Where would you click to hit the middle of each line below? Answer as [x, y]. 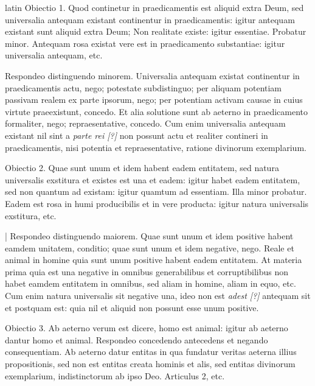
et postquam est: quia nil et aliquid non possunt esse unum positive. [132, 307]
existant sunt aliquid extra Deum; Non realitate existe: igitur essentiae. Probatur [156, 31]
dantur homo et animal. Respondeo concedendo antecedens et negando [137, 339]
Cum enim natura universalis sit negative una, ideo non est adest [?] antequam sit [158, 296]
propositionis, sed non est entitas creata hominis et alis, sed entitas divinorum [150, 364]
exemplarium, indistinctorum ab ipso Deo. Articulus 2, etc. [115, 375]
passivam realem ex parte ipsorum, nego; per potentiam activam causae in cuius [154, 100]
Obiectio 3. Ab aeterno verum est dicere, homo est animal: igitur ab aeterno [147, 328]
